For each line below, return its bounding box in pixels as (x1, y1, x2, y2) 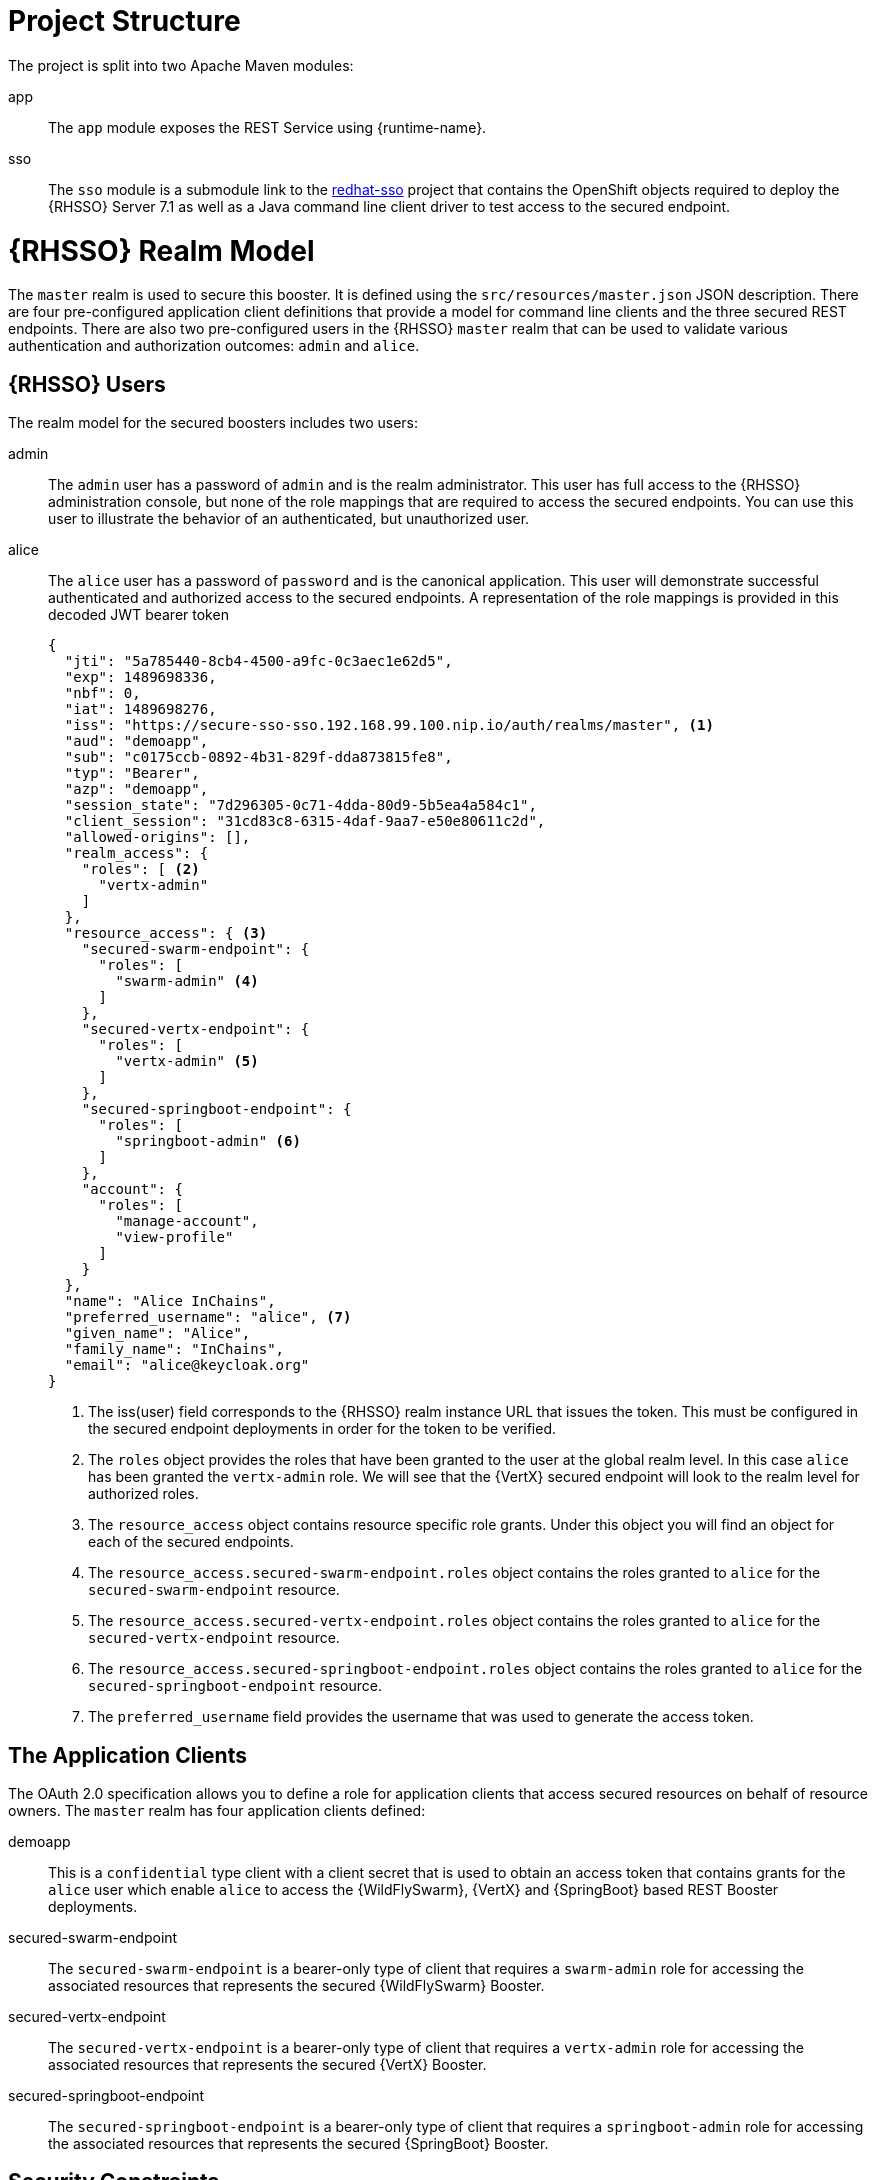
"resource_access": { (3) (64, 925, 268, 942)
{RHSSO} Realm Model (8, 233, 315, 268)
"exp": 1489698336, (64, 669, 217, 686)
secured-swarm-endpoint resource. (88, 1581, 340, 1599)
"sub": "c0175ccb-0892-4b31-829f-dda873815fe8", (64, 749, 453, 766)
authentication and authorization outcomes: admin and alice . (8, 337, 420, 355)
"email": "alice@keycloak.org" (64, 1357, 310, 1374)
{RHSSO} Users (8, 371, 166, 397)
